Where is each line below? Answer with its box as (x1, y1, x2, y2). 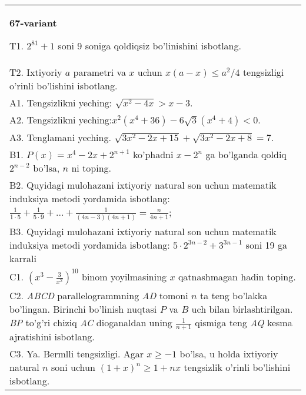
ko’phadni (132, 148, 174, 161)
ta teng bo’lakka (199, 288, 268, 302)
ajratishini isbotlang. (9, 330, 95, 344)
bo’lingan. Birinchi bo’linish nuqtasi (9, 302, 157, 316)
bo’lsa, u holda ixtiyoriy (179, 347, 278, 361)
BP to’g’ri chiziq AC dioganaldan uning (9, 315, 172, 329)
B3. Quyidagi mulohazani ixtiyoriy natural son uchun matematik (9, 224, 277, 238)
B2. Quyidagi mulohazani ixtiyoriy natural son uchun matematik (9, 178, 277, 192)
